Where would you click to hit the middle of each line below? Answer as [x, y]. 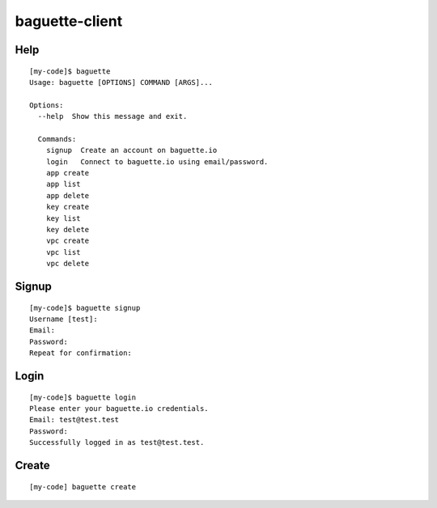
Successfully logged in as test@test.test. [117, 442]
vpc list [63, 252]
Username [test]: [64, 319]
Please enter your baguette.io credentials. [119, 408]
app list [63, 184]
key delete [68, 230]
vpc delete [68, 264]
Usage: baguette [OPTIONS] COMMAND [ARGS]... [121, 82]
